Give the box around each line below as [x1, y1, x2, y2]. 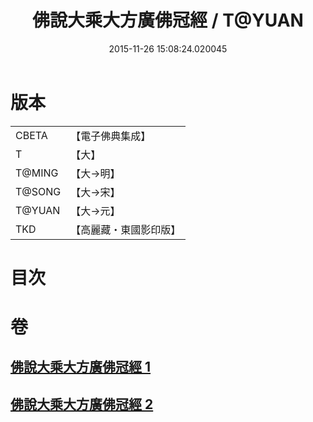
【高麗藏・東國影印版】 [70, 222, 182, 236]
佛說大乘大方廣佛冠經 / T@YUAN [32, 9, 304, 32]
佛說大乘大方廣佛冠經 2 [10, 396, 154, 413]
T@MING [15, 166, 59, 180]
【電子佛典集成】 [70, 129, 152, 143]
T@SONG [15, 184, 62, 198]
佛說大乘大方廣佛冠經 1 [10, 359, 152, 376]
